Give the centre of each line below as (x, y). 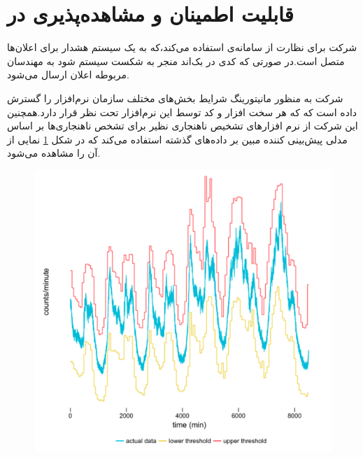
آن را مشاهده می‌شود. (54, 153)
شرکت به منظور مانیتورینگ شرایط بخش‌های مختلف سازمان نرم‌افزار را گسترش (175, 98)
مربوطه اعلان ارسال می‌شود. (68, 75)
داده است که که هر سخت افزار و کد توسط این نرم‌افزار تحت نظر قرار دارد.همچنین (182, 112)
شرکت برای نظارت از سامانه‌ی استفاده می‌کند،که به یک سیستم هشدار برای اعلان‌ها (182, 47)
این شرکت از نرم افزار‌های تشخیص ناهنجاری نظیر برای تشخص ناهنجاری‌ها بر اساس (183, 126)
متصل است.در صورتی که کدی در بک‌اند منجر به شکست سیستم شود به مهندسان (176, 61)
